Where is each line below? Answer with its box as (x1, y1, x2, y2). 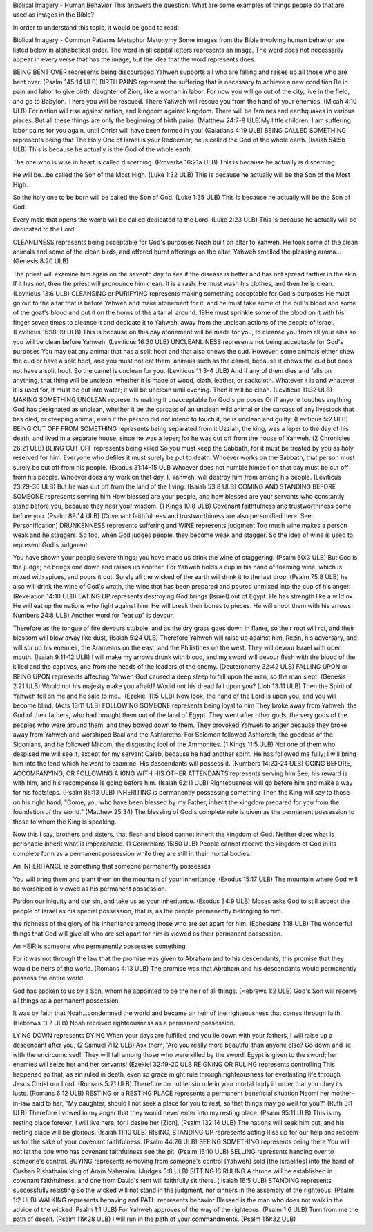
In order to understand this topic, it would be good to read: (12, 23, 180, 31)
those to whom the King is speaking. (12, 817, 117, 826)
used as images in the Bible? (12, 10, 95, 19)
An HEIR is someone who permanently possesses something (12, 942, 186, 950)
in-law (12, 1099, 31, 1107)
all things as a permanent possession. (12, 996, 121, 1005)
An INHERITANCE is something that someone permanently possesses (12, 862, 211, 871)
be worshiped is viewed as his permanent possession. (12, 884, 167, 893)
